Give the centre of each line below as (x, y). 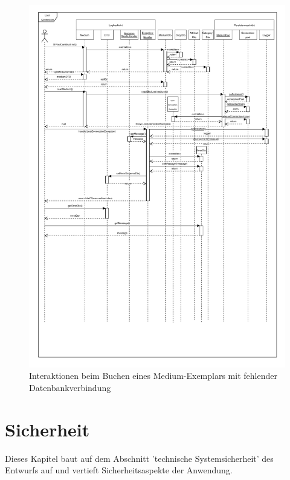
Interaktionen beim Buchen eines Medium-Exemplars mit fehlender (153, 376)
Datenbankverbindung (70, 388)
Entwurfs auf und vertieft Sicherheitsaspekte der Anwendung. (119, 470)
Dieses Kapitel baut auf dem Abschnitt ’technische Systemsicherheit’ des (139, 458)
